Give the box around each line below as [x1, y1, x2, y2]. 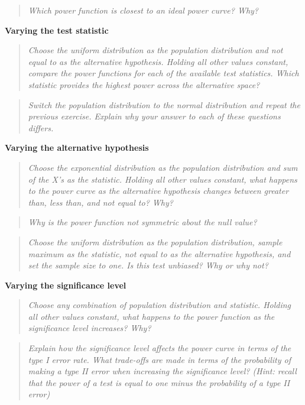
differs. [28, 121, 54, 134]
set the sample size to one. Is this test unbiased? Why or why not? [28, 259, 268, 271]
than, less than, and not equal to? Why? [28, 196, 173, 208]
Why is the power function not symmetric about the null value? [28, 216, 257, 228]
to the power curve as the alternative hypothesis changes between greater [28, 184, 289, 197]
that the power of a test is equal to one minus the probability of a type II [28, 376, 290, 388]
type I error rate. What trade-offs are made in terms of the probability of [28, 353, 291, 365]
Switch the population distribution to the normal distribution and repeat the [28, 98, 300, 111]
